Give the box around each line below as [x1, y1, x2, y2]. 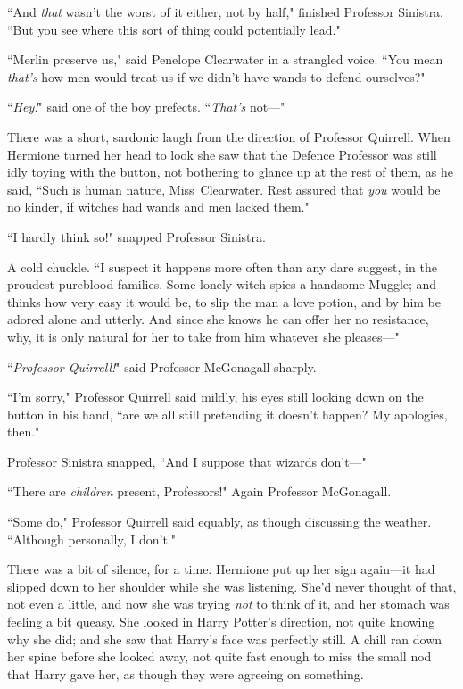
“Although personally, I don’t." [7, 529, 176, 548]
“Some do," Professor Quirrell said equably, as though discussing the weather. [7, 512, 432, 531]
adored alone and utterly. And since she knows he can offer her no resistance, [7, 310, 429, 328]
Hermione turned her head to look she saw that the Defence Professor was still [7, 145, 437, 163]
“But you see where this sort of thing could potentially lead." [7, 20, 341, 38]
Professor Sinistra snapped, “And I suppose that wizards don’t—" [7, 452, 367, 470]
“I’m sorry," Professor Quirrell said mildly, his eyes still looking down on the [7, 387, 424, 406]
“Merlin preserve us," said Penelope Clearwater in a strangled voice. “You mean [7, 50, 443, 69]
